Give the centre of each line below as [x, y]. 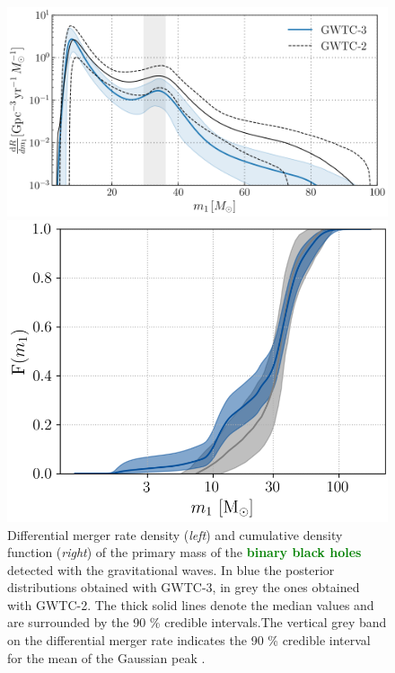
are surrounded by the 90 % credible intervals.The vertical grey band [197, 622]
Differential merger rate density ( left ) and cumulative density [175, 534]
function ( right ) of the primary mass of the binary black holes [184, 552]
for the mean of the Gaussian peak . [106, 657]
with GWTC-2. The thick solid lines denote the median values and [191, 604]
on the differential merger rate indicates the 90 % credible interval [189, 640]
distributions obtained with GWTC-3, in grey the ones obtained [184, 587]
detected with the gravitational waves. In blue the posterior [171, 569]
